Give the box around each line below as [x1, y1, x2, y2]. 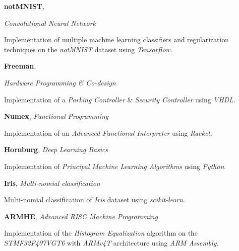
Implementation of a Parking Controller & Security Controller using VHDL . [4, 94, 236, 104]
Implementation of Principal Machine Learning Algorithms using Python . [4, 161, 226, 171]
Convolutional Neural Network [4, 17, 96, 28]
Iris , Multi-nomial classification [4, 177, 100, 188]
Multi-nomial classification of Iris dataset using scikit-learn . [4, 194, 185, 205]
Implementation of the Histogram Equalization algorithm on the [4, 228, 198, 238]
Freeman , [4, 61, 36, 71]
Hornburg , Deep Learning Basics [4, 144, 108, 155]
